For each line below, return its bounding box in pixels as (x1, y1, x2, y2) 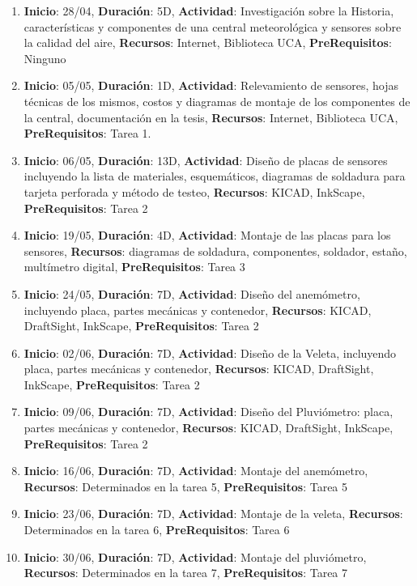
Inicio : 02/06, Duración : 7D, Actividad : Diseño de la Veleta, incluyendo (23, 344, 397, 361)
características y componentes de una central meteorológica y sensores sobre (23, 18, 402, 35)
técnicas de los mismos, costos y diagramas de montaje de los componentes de (23, 92, 411, 109)
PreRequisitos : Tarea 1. (23, 125, 151, 142)
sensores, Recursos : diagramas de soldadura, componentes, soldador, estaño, (23, 242, 407, 259)
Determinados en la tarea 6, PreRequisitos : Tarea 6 (23, 521, 290, 538)
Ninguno (23, 49, 66, 66)
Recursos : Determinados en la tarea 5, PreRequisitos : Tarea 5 (23, 478, 348, 495)
